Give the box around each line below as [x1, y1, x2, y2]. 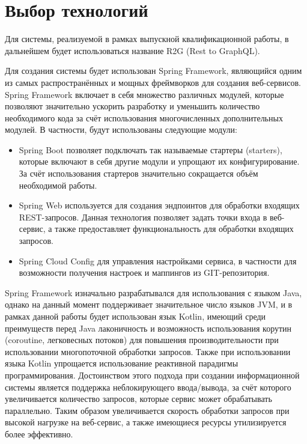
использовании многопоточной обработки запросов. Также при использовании [5, 345, 291, 357]
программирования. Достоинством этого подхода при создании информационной [5, 368, 300, 381]
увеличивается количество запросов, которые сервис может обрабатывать [5, 392, 272, 405]
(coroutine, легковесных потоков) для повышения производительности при [5, 333, 279, 346]
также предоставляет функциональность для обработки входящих [55, 222, 294, 235]
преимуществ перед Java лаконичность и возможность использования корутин [5, 321, 292, 334]
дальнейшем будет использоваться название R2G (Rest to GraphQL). [5, 44, 260, 56]
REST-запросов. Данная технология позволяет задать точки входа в [19, 210, 267, 223]
